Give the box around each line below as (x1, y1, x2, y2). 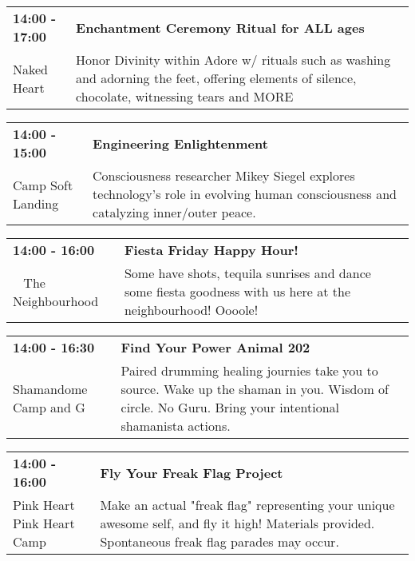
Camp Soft (13, 175, 73, 194)
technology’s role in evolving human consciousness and (93, 185, 397, 203)
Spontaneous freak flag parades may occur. (100, 532, 339, 551)
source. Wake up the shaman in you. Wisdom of (121, 380, 389, 398)
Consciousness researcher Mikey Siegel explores (93, 166, 355, 185)
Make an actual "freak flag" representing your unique (100, 495, 395, 514)
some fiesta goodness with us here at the (124, 282, 351, 300)
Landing (13, 193, 59, 213)
